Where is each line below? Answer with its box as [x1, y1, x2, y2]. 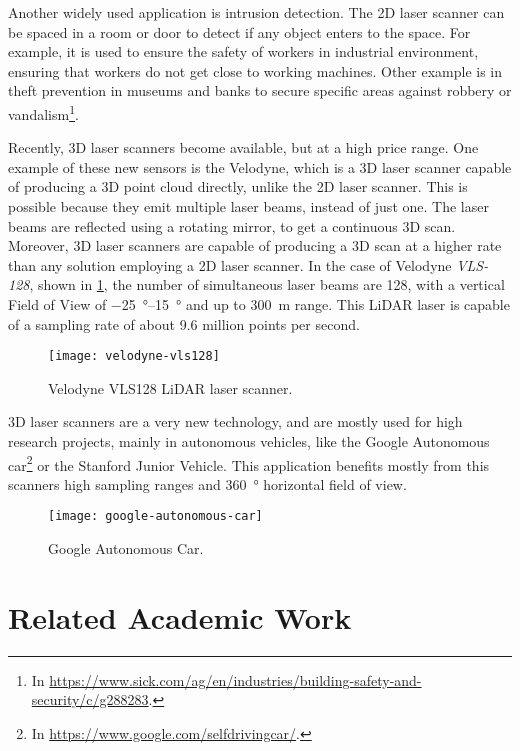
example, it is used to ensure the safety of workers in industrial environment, [8, 41, 479, 62]
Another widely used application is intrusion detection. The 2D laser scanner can [8, 2, 505, 22]
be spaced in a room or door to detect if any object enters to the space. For [8, 21, 471, 42]
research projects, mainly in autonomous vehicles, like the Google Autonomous [8, 431, 490, 451]
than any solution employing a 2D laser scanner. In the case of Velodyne [8, 254, 452, 275]
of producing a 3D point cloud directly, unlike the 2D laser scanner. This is [8, 176, 468, 197]
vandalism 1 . [8, 100, 79, 124]
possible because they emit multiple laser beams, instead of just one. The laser [8, 196, 489, 216]
